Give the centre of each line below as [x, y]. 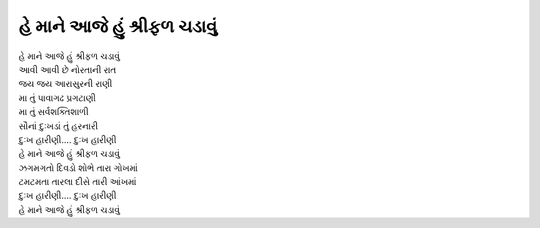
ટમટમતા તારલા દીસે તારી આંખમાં [77, 182]
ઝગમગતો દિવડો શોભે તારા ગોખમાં [78, 167]
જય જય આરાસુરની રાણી [65, 84]
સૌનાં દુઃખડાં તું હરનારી [58, 126]
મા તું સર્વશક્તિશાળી [53, 112]
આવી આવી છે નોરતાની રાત [67, 69]
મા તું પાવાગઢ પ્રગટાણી [57, 97]
